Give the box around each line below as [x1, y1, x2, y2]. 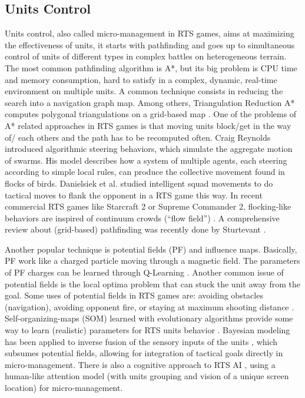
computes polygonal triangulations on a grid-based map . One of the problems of [5, 108, 297, 120]
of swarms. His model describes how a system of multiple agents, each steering [5, 154, 287, 166]
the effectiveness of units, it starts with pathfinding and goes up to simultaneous [5, 38, 295, 51]
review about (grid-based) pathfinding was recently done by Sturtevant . [5, 223, 266, 236]
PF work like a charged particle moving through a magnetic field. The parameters [5, 254, 300, 267]
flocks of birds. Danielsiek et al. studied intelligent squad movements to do [5, 177, 273, 189]
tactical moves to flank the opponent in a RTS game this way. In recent [5, 188, 263, 201]
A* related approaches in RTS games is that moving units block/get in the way [5, 119, 291, 131]
